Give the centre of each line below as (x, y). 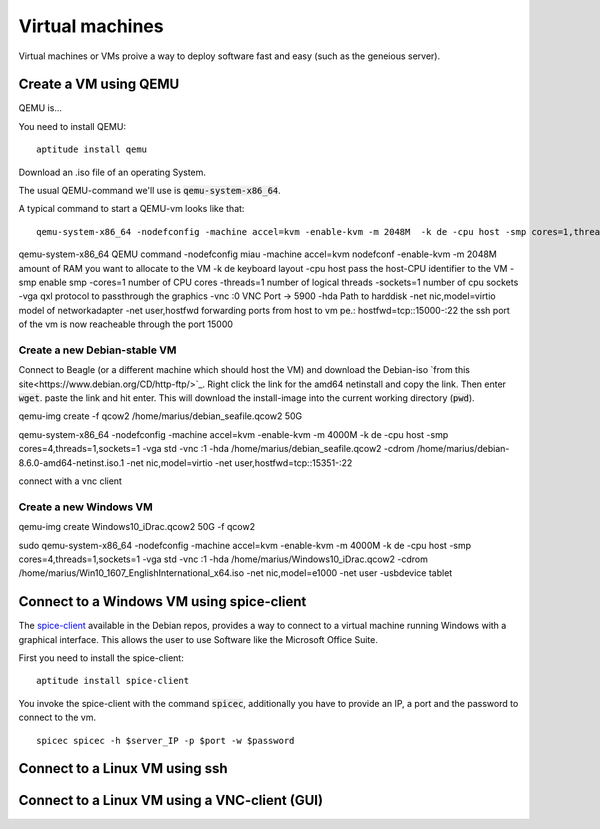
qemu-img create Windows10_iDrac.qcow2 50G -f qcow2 (136, 527)
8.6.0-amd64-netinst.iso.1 (71, 462)
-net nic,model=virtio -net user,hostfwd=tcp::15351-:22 (239, 462)
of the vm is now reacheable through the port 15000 (126, 324)
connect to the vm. (57, 717)
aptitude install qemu (92, 149)
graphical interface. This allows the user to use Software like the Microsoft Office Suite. (198, 639)
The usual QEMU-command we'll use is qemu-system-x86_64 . (150, 191)
